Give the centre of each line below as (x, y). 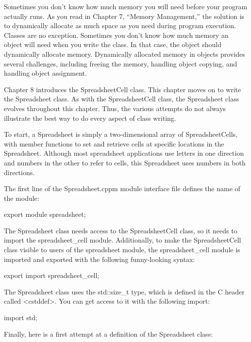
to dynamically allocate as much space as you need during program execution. (120, 25)
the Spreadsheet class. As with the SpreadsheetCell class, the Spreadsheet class (122, 99)
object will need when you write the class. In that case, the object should (113, 44)
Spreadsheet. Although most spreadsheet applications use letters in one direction (124, 153)
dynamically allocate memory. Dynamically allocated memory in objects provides (125, 54)
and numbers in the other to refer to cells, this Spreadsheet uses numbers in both (125, 162)
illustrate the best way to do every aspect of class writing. (90, 118)
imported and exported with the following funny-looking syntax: (100, 259)
